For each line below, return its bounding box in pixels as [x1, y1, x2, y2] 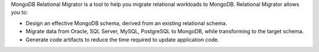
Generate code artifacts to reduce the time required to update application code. [25, 36, 220, 43]
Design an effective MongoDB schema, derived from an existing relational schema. [25, 19, 227, 26]
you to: [11, 9, 28, 16]
